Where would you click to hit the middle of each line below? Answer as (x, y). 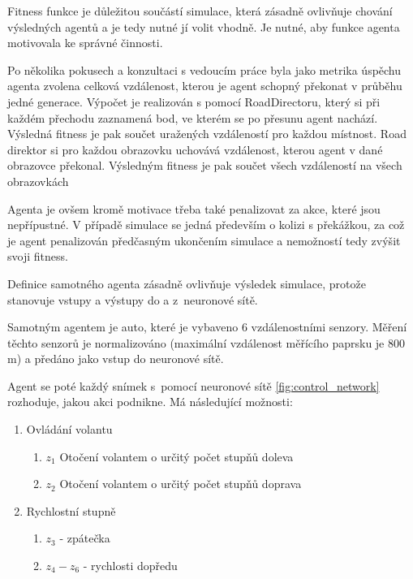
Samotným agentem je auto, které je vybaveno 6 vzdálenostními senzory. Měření (207, 327)
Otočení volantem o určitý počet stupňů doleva (176, 456)
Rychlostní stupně (71, 510)
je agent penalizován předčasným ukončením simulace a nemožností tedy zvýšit (204, 240)
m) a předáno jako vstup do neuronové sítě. (116, 359)
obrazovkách (38, 181)
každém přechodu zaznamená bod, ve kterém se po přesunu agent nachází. (193, 117)
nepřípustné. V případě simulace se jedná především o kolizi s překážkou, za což (206, 225)
